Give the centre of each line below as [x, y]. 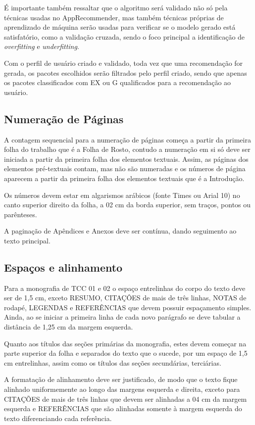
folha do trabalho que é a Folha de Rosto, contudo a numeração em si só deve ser [127, 149]
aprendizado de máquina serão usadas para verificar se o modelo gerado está [120, 27]
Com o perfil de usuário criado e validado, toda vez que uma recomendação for [124, 63]
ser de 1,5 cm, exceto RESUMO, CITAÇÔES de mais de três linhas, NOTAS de [125, 298]
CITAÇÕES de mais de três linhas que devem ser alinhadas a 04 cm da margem [126, 399]
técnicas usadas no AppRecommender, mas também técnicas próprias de [114, 17]
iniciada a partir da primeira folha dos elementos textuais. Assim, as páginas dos [126, 159]
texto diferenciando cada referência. [58, 418]
